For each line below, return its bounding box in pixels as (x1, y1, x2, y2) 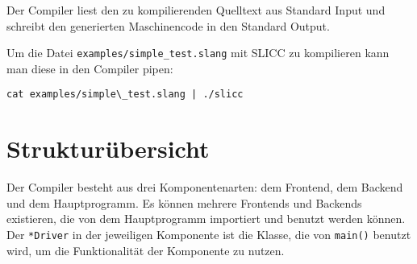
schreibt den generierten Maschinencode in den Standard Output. (6, 17, 330, 34)
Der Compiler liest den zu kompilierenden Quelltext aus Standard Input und (6, 2, 386, 18)
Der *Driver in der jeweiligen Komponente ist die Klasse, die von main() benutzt (6, 226, 411, 242)
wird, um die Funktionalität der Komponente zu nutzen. (6, 241, 285, 258)
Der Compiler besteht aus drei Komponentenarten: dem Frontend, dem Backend (6, 179, 403, 196)
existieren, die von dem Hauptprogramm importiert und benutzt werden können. (6, 210, 406, 227)
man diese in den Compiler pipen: (6, 60, 173, 76)
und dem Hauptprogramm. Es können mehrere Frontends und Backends (6, 194, 362, 211)
